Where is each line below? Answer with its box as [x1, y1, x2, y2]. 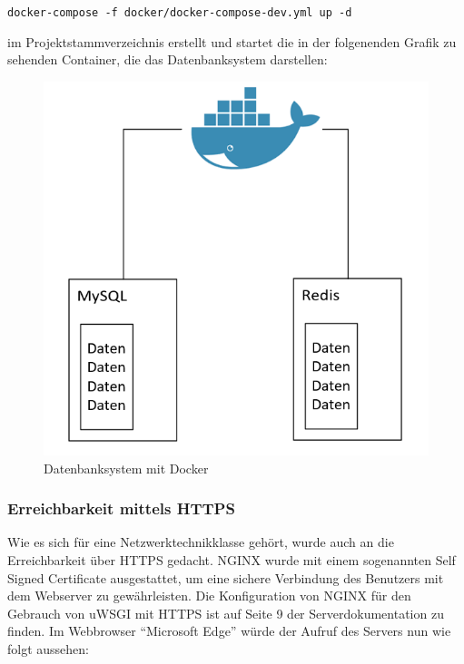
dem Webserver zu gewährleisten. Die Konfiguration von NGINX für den [7, 586, 411, 605]
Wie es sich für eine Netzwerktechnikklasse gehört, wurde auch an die [7, 532, 394, 552]
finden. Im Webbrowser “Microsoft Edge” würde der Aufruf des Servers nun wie [7, 621, 451, 640]
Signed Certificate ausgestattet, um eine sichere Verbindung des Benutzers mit [7, 568, 444, 587]
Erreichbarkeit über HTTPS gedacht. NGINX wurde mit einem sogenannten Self [7, 551, 456, 570]
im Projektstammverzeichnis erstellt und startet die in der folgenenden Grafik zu [7, 32, 457, 51]
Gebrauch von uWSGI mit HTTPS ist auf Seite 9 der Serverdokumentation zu [7, 603, 444, 622]
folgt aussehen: [7, 640, 89, 659]
